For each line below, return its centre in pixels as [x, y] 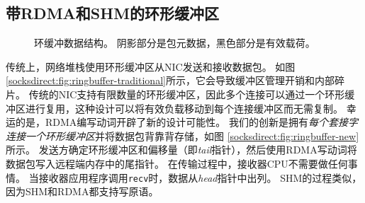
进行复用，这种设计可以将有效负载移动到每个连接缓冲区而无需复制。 [184, 108]
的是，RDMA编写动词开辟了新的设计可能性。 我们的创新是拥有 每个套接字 [186, 122]
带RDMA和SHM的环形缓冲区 [113, 13]
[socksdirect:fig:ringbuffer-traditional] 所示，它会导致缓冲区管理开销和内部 [170, 80]
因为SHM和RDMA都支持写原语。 [82, 191]
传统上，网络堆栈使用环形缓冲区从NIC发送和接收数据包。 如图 [151, 66]
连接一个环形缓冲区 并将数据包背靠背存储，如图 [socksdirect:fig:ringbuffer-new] [182, 135]
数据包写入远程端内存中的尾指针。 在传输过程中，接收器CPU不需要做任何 [177, 163]
